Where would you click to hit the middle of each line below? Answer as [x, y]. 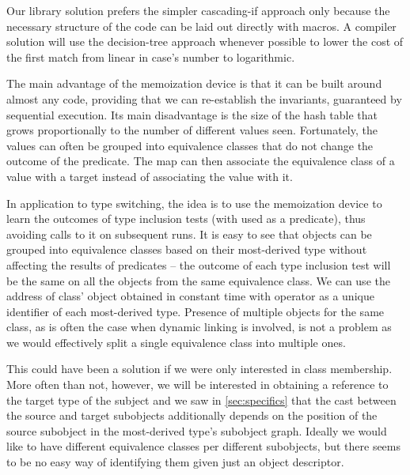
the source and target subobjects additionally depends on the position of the [192, 415]
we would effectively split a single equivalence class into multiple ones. [176, 342]
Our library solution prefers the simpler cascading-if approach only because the [198, 10]
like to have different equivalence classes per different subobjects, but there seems [204, 446]
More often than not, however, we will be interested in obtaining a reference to [197, 385]
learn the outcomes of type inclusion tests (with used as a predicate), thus [186, 219]
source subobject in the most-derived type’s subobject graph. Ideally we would [197, 430]
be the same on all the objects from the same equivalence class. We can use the [198, 280]
